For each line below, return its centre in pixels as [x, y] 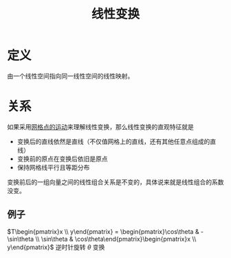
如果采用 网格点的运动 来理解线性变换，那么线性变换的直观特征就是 [100, 127]
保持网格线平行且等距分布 [53, 167]
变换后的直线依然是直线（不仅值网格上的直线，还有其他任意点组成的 [113, 141]
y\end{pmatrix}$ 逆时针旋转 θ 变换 [56, 247]
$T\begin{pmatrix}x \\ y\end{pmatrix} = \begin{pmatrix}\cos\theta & [103, 231]
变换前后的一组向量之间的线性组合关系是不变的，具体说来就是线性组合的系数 [115, 182]
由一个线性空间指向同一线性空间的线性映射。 [70, 76]
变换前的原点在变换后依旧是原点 [62, 159]
